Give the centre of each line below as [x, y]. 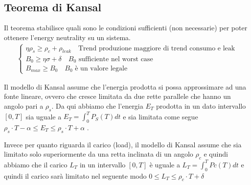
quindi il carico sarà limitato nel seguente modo [75, 175]
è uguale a [165, 164]
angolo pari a [24, 105]
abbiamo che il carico [36, 164]
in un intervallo [103, 164]
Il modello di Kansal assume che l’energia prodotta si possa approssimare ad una [125, 86]
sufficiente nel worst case [116, 59]
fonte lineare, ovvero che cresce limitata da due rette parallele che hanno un [117, 96]
